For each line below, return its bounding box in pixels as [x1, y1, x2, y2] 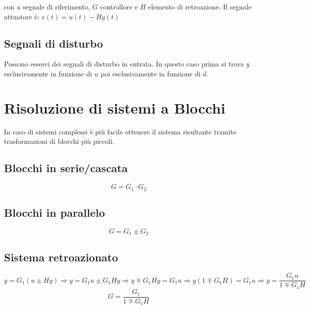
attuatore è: [4, 11, 40, 21]
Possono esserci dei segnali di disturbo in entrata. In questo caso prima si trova [4, 59, 244, 69]
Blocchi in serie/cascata [4, 160, 128, 176]
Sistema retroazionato [4, 249, 118, 264]
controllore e [100, 1, 138, 11]
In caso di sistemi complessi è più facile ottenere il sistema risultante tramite [4, 126, 237, 136]
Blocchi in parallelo [4, 204, 105, 220]
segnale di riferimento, [23, 1, 90, 11]
